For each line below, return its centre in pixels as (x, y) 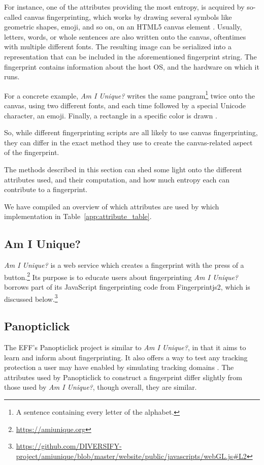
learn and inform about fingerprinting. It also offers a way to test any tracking (126, 357)
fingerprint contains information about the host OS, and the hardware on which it (132, 66)
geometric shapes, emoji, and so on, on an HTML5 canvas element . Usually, (123, 27)
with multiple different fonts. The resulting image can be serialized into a (118, 46)
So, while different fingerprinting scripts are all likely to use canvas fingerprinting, (131, 132)
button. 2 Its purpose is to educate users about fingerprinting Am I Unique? (121, 276)
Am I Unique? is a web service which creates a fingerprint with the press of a (124, 265)
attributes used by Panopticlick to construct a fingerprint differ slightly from (123, 377)
